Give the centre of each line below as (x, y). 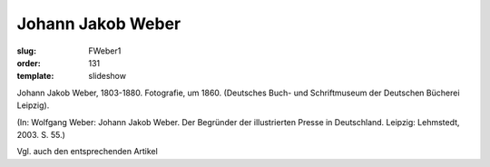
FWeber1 (105, 51)
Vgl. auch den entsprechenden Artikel (87, 152)
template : (35, 76)
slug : (26, 51)
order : (29, 63)
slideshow (108, 76)
